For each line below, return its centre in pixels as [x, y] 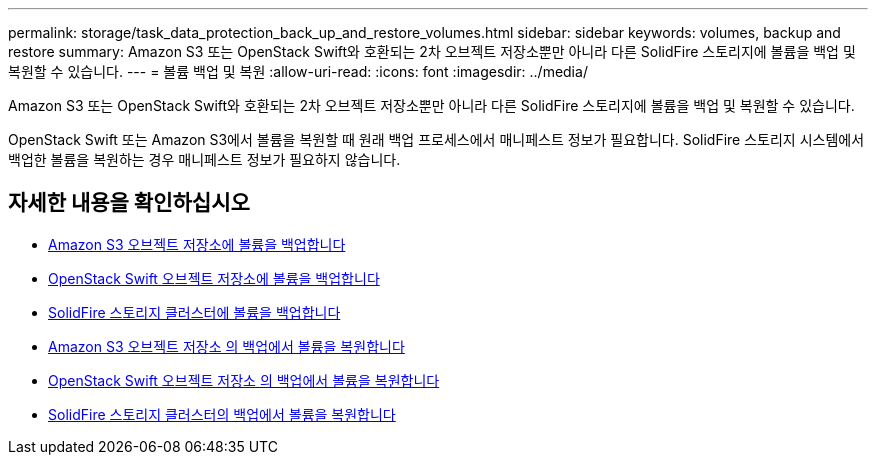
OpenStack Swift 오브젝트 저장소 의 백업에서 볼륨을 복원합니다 [244, 380]
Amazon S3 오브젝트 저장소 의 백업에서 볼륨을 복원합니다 [226, 346]
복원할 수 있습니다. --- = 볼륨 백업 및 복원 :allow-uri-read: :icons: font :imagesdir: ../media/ [298, 71]
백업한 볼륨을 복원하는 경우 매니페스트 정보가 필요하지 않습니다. [204, 159]
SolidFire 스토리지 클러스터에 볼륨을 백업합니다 [194, 312]
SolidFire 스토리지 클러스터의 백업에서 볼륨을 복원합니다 [222, 414]
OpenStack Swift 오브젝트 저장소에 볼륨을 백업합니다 [214, 278]
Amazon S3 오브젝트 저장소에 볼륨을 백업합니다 [197, 244]
